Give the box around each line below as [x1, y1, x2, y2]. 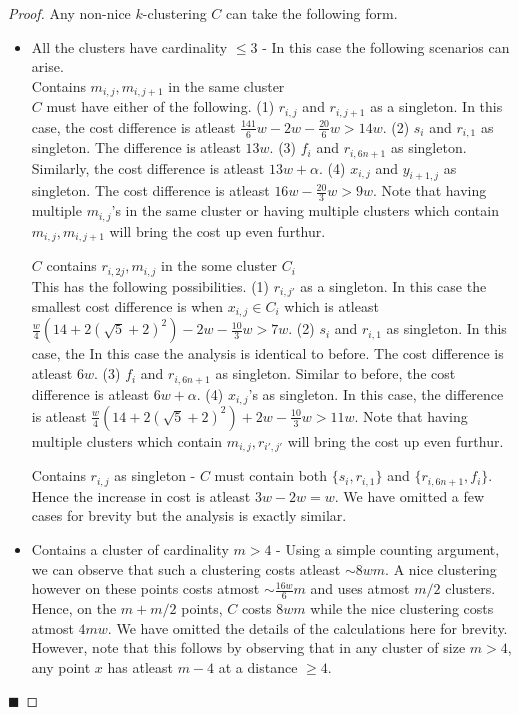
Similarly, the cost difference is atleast [31, 157, 265, 178]
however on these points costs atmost [31, 578, 260, 599]
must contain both [214, 465, 328, 486]
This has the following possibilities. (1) [31, 275, 270, 296]
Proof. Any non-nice [8, 3, 131, 23]
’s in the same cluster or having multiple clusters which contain [111, 200, 499, 221]
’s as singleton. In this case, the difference [248, 383, 504, 404]
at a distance [218, 656, 298, 677]
